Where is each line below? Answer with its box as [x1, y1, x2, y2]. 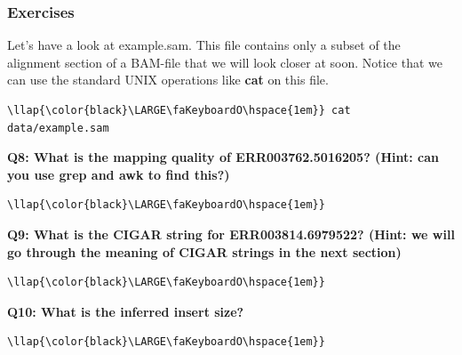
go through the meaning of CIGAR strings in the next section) [7, 242, 402, 261]
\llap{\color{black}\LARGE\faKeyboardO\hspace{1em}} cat [7, 104, 351, 117]
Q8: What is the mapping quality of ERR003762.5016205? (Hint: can [7, 148, 439, 166]
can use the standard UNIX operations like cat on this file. [7, 70, 329, 89]
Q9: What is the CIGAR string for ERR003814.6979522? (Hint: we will [7, 224, 455, 243]
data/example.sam [7, 121, 109, 134]
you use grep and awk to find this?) [7, 165, 230, 183]
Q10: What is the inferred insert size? [7, 302, 244, 320]
